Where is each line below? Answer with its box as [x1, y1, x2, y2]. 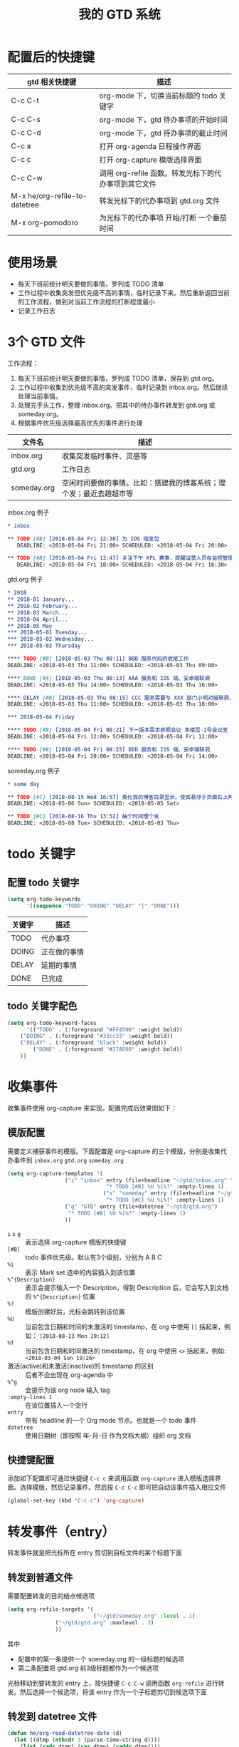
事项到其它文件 [106, 179, 156, 189]
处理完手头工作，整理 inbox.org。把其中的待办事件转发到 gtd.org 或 [17, 401, 216, 409]
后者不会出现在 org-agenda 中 [25, 1370, 114, 1379]
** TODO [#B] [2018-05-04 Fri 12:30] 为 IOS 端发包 [7, 535, 160, 542]
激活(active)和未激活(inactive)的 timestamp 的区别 [7, 1361, 154, 1370]
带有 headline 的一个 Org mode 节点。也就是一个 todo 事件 [25, 1416, 197, 1424]
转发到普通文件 [7, 1571, 73, 1583]
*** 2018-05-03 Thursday [7, 642, 81, 649]
